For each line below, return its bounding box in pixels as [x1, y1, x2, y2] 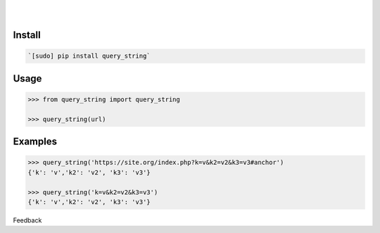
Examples [13, 136, 58, 148]
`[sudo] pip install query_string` [27, 52, 151, 60]
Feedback [13, 215, 42, 225]
